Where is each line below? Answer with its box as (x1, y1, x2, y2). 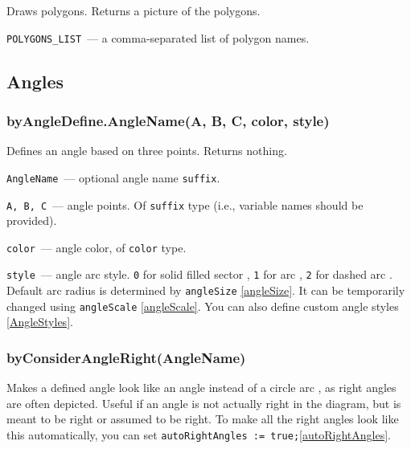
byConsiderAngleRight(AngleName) (6, 347, 246, 367)
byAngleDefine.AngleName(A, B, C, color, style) (6, 110, 330, 130)
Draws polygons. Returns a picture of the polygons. (6, 2, 261, 18)
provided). (6, 212, 57, 229)
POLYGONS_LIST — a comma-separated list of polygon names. (6, 29, 310, 46)
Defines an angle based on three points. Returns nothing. (6, 142, 287, 159)
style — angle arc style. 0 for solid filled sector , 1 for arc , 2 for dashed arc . (6, 266, 393, 283)
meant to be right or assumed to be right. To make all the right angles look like (6, 410, 399, 427)
